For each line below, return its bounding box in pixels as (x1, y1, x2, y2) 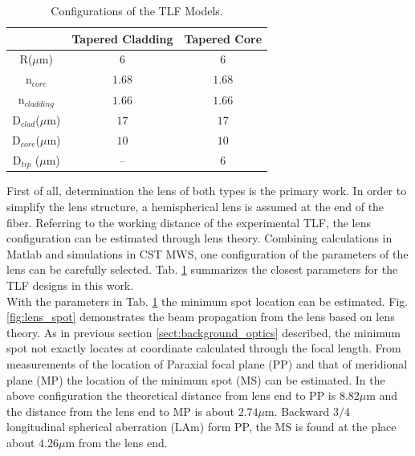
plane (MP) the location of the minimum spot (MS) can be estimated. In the (6, 371, 385, 388)
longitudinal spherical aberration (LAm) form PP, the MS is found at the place (6, 418, 397, 435)
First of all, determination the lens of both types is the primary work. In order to (6, 182, 407, 199)
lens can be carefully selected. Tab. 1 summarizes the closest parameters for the (6, 261, 398, 278)
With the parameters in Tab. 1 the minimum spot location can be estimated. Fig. (6, 292, 409, 309)
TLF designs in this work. (6, 277, 134, 294)
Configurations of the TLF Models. (51, 2, 223, 18)
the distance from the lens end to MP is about (6, 402, 234, 419)
